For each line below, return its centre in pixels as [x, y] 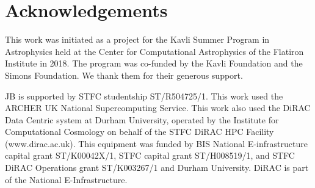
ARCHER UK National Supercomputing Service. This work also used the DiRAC [158, 108]
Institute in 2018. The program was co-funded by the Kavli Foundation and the [154, 63]
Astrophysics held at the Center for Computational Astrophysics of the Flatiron [154, 51]
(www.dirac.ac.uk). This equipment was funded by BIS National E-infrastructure [156, 143]
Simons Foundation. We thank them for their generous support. [124, 75]
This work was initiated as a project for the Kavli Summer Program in [137, 39]
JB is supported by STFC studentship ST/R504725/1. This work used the [144, 96]
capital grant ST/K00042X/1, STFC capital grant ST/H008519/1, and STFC [150, 155]
